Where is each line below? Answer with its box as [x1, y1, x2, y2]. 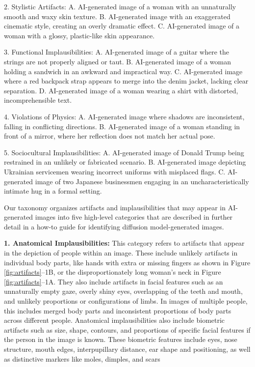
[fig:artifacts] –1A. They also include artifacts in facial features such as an [4, 276, 223, 286]
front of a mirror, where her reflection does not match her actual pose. [4, 131, 215, 141]
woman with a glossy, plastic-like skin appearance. [4, 30, 155, 40]
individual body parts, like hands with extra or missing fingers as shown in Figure [4, 257, 251, 267]
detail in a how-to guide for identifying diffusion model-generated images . [4, 221, 224, 231]
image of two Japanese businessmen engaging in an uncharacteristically [35, 176, 249, 186]
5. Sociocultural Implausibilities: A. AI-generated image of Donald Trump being [4, 147, 244, 157]
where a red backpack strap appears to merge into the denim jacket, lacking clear [4, 76, 249, 86]
